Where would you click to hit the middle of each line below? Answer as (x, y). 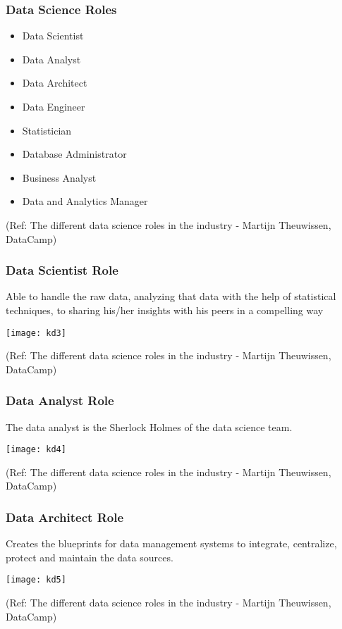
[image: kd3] (36, 333)
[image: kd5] (36, 580)
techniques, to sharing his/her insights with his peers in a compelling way (165, 310)
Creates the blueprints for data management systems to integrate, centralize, (171, 543)
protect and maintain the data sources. (90, 557)
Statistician (47, 130)
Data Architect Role (65, 517)
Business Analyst (59, 177)
